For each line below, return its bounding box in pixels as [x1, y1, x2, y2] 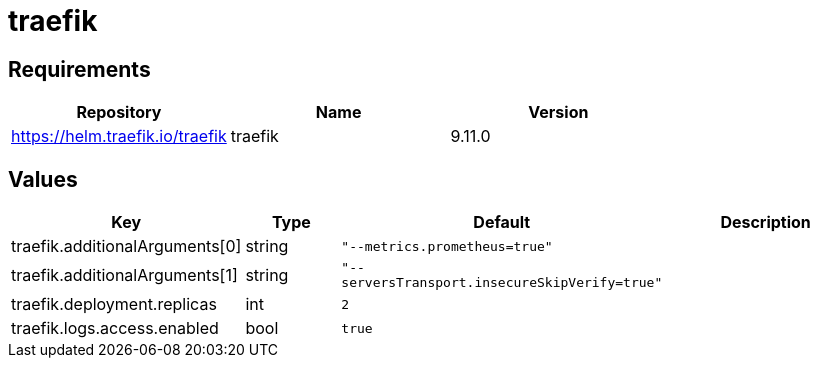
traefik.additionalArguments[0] [11, 236, 242, 257]
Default [473, 212, 531, 233]
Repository [76, 102, 162, 123]
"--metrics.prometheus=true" [341, 238, 553, 254]
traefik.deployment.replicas [11, 294, 217, 315]
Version [528, 102, 589, 123]
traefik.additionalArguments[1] [11, 265, 238, 286]
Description [720, 212, 811, 233]
